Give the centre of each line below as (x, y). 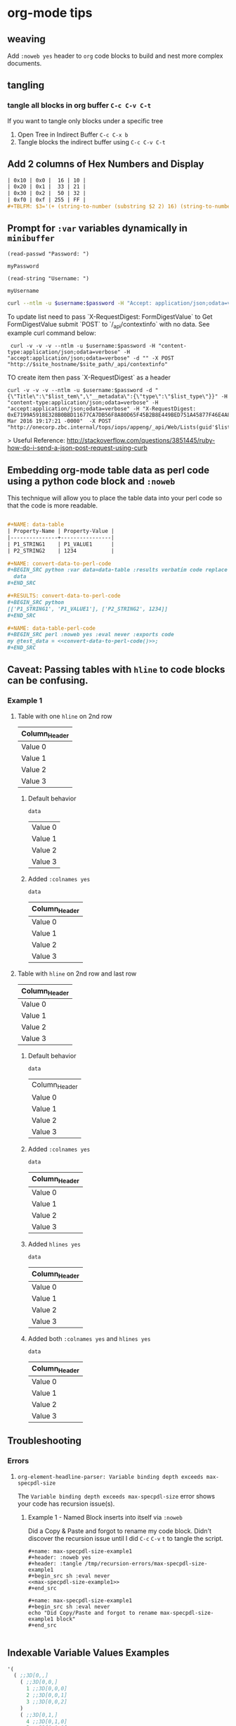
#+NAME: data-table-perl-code (52, 628)
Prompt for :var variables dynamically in (98, 228)
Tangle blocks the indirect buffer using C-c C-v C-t (91, 141)
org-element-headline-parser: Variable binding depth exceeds (110, 1477)
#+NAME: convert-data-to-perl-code (59, 563)
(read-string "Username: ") (48, 278)
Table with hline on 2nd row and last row (77, 974)
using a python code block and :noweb (91, 481)
